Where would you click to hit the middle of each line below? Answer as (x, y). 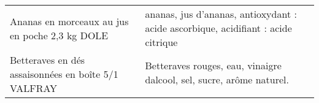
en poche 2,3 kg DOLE (59, 35)
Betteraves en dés (48, 60)
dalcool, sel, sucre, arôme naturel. (217, 79)
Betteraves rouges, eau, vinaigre (213, 65)
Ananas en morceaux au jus (69, 21)
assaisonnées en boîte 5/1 (64, 74)
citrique (161, 42)
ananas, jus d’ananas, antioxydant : (221, 14)
